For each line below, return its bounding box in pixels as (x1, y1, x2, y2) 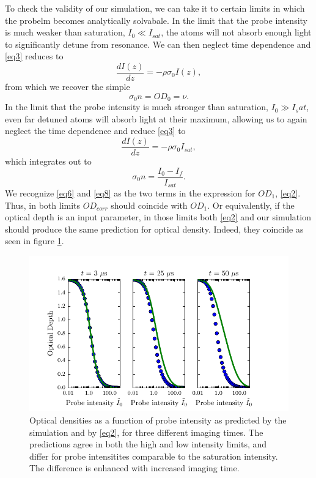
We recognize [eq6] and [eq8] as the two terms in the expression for (5, 187, 255, 200)
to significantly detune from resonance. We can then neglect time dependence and (5, 37, 311, 50)
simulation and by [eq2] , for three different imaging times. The (29, 425, 263, 438)
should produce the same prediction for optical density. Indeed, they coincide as (5, 222, 304, 235)
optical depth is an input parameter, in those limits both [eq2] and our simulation (5, 211, 311, 223)
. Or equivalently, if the (207, 198, 295, 211)
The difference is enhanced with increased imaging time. (29, 461, 240, 474)
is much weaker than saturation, (5, 26, 125, 39)
